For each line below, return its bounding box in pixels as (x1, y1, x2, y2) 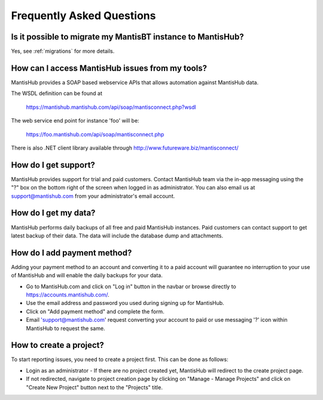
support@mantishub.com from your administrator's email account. (11, 192, 175, 200)
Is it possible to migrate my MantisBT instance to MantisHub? (11, 32, 245, 42)
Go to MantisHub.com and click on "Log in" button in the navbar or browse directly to (26, 283, 236, 290)
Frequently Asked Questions (11, 9, 156, 22)
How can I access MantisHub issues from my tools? (11, 63, 208, 73)
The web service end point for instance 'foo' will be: (11, 117, 140, 124)
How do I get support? (11, 160, 96, 170)
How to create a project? (11, 340, 105, 350)
